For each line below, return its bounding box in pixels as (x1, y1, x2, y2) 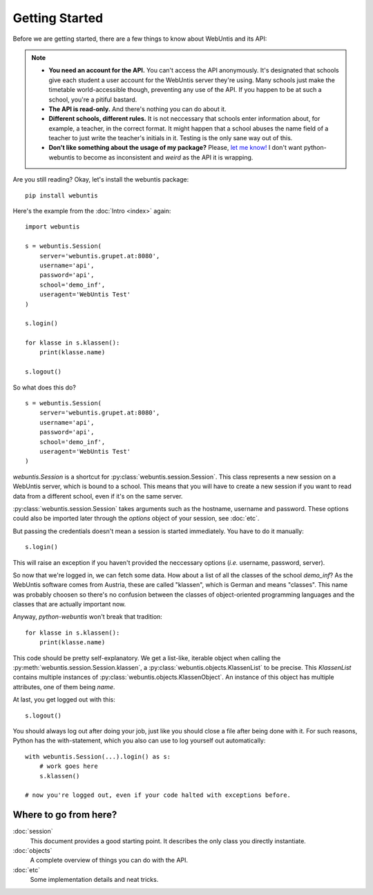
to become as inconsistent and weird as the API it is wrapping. (76, 153, 254, 162)
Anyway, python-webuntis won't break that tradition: (12, 613, 162, 621)
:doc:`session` (12, 827, 53, 836)
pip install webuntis (25, 191, 98, 200)
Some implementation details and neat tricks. (30, 876, 159, 884)
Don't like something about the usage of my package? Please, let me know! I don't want (48, 144, 303, 152)
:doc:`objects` (12, 847, 52, 855)
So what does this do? (12, 383, 76, 392)
